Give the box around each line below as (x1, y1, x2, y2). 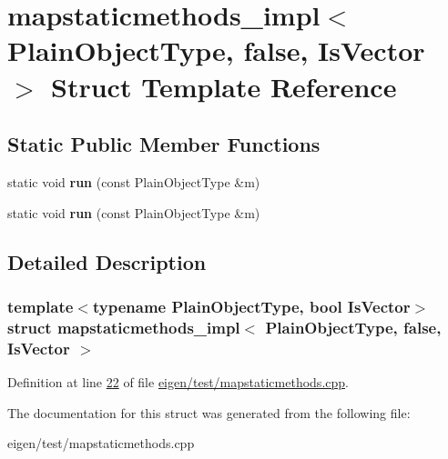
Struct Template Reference (51, 67, 397, 105)
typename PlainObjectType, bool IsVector (92, 294, 411, 317)
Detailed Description (7, 247, 207, 275)
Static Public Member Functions (7, 130, 321, 158)
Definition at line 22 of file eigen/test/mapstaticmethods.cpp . (7, 372, 349, 391)
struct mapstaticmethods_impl (7, 315, 240, 338)
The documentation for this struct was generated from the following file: (7, 403, 411, 422)
